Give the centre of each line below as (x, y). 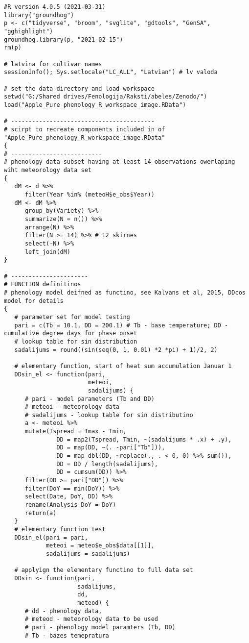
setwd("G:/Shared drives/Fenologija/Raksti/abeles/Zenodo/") (106, 97)
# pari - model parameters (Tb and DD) (90, 399)
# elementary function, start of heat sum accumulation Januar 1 (123, 366)
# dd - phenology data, (63, 611)
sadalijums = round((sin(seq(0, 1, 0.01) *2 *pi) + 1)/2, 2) (116, 350)
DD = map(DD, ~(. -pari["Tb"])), (111, 448)
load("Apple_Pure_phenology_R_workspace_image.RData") (95, 105)
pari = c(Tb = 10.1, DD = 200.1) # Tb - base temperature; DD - (121, 325)
